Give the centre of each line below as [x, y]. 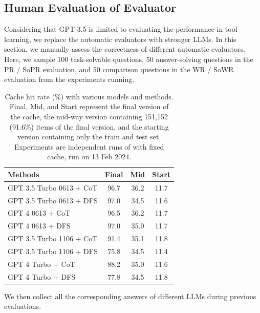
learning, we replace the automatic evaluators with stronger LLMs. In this [120, 39]
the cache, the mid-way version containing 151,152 [89, 116]
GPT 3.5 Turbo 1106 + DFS [53, 251]
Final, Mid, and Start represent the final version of [89, 106]
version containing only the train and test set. [89, 137]
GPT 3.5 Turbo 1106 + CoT [53, 238]
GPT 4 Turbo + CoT [41, 264]
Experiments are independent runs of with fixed [89, 146]
